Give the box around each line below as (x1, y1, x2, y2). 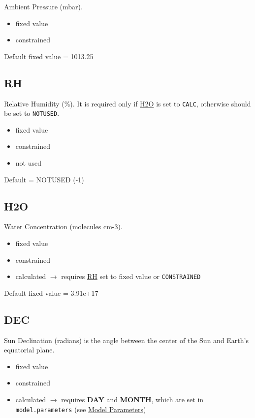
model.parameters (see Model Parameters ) (15, 404, 146, 414)
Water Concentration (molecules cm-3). (4, 221, 123, 232)
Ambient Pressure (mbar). (4, 1, 83, 11)
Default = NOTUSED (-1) (4, 174, 84, 184)
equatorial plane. (4, 345, 55, 355)
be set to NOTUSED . (4, 108, 60, 118)
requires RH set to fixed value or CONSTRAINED (61, 271, 201, 281)
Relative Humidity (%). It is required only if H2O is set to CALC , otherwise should (4, 98, 251, 108)
